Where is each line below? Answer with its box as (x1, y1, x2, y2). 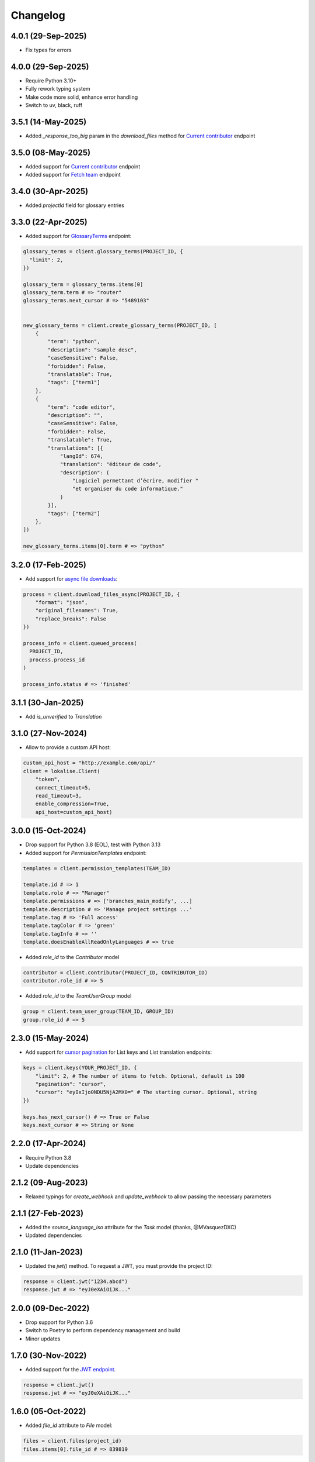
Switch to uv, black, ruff (25, 102, 83, 109)
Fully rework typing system (25, 85, 90, 92)
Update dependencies (25, 1162, 79, 1169)
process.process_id (29, 656, 85, 663)
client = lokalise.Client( (23, 768, 100, 774)
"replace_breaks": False (35, 615, 107, 622)
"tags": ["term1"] (47, 379, 100, 386)
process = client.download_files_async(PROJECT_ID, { (23, 591, 180, 598)
